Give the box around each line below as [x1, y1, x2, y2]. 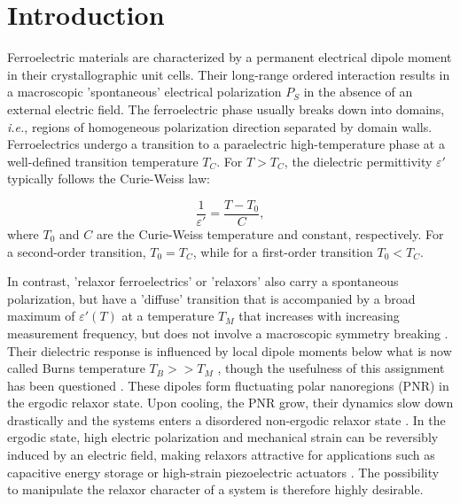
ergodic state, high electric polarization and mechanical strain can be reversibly [7, 428, 439, 446]
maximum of [7, 306, 75, 325]
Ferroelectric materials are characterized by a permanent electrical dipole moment [7, 48, 452, 66]
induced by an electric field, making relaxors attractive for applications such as [7, 446, 435, 464]
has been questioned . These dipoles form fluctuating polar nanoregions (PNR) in [7, 376, 449, 394]
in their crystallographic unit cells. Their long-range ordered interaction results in [7, 65, 450, 83]
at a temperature [121, 306, 214, 325]
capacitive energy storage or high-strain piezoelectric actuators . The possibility [7, 462, 440, 481]
